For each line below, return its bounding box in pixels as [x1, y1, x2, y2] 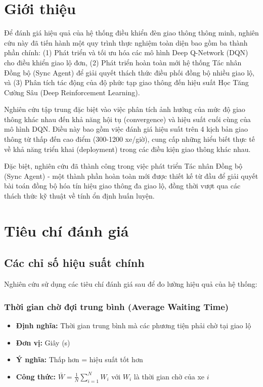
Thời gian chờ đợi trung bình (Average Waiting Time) [4, 300, 229, 313]
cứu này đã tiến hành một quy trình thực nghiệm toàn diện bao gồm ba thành [4, 37, 248, 48]
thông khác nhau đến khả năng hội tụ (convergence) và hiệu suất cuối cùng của [4, 113, 251, 124]
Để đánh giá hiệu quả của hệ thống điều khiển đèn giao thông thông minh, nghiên [4, 27, 259, 38]
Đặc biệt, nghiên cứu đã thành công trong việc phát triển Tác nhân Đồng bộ [4, 161, 243, 171]
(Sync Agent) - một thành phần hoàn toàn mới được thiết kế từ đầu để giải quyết [4, 170, 258, 181]
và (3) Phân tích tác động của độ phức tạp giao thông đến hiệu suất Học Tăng [4, 77, 249, 88]
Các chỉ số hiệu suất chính [4, 255, 145, 270]
